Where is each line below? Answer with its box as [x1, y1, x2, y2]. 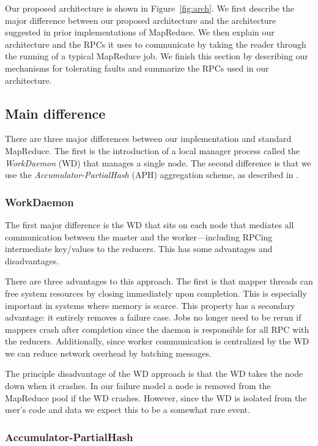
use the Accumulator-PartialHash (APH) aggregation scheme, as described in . [5, 168, 299, 181]
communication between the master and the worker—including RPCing [5, 230, 273, 243]
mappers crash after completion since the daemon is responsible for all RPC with [5, 322, 309, 335]
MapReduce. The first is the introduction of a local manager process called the [5, 144, 300, 157]
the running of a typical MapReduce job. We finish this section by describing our [5, 50, 308, 62]
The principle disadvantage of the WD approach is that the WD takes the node [5, 367, 303, 380]
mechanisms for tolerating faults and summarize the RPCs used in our [5, 61, 269, 74]
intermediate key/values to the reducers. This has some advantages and [5, 242, 273, 255]
